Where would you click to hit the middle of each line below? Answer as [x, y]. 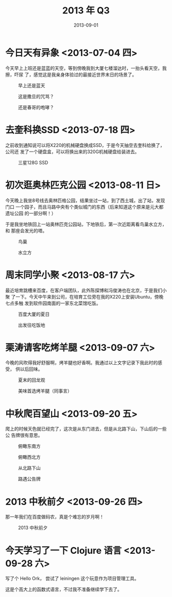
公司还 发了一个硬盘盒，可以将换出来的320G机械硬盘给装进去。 [72, 152]
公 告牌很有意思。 [24, 435]
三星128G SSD [33, 162]
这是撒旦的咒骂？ [36, 96]
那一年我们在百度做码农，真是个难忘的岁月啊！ [55, 517]
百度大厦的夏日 [34, 314]
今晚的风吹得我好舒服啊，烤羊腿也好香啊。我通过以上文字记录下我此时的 [81, 363]
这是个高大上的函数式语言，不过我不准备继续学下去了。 [63, 589]
